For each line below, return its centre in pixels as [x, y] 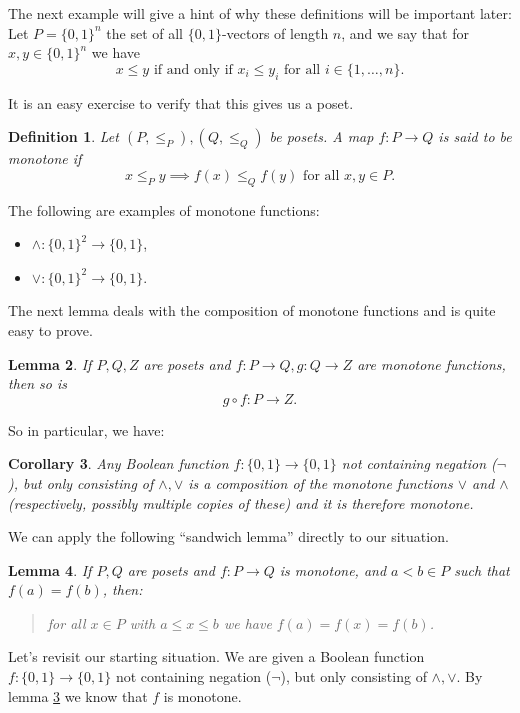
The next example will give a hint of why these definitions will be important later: [260, 13]
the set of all [144, 32]
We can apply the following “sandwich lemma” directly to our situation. [228, 536]
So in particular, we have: [86, 429]
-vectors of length [275, 32]
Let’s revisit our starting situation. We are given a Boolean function [216, 656]
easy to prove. [50, 329]
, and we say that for [405, 32]
